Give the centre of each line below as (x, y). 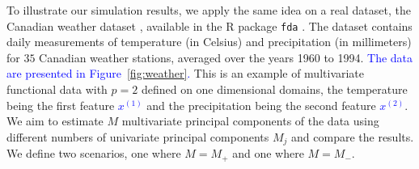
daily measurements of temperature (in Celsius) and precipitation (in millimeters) (209, 42)
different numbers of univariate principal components (138, 136)
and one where (268, 153)
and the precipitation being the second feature (261, 105)
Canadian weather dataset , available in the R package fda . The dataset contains (209, 25)
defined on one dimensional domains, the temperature (274, 89)
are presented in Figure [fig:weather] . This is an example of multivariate (186, 73)
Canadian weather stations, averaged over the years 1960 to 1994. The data (226, 57)
